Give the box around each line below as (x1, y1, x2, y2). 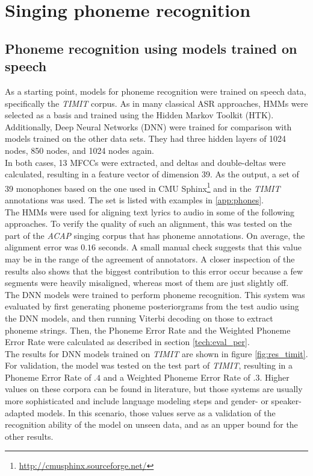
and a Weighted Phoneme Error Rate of (103, 370, 250, 383)
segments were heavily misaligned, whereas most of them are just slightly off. (5, 276, 289, 289)
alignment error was (5, 241, 78, 253)
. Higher (259, 370, 290, 383)
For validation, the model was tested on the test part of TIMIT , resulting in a (5, 359, 293, 372)
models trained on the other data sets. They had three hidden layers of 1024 (5, 132, 287, 145)
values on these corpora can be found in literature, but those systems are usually (5, 382, 303, 395)
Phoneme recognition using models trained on (5, 39, 297, 57)
